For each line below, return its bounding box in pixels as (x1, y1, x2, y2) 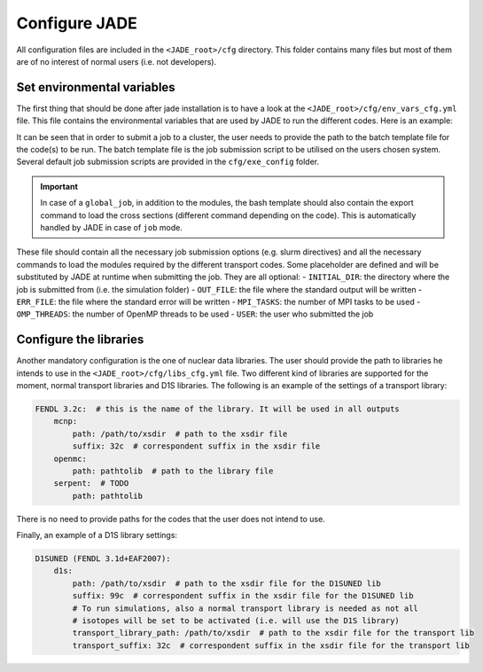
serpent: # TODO (53, 479, 129, 488)
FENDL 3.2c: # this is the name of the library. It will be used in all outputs (35, 403, 401, 414)
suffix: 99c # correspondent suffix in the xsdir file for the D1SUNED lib (72, 590, 414, 601)
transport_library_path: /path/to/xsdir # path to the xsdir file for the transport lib (72, 628, 474, 638)
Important (40, 181, 79, 191)
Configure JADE (16, 13, 137, 33)
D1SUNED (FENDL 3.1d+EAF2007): (35, 554, 172, 564)
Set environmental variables (16, 80, 176, 95)
